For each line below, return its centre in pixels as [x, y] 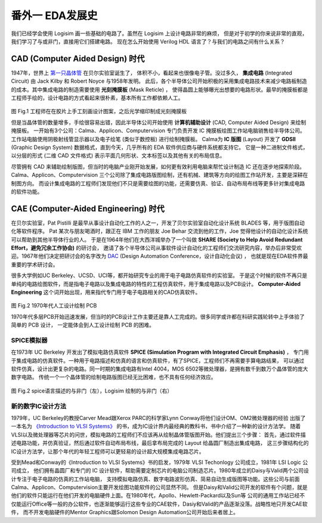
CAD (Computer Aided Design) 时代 [78, 59]
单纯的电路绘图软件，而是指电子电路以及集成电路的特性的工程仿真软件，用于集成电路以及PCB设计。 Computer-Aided [156, 284]
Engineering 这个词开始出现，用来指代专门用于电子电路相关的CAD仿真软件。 [106, 292]
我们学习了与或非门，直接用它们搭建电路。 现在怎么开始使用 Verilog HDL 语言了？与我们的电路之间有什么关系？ [148, 41]
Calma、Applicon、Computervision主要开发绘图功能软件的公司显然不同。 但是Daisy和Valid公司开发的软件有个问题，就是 [160, 487]
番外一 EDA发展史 [54, 15]
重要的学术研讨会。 [35, 264]
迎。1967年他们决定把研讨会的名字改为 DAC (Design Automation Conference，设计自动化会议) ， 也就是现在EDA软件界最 [160, 256]
